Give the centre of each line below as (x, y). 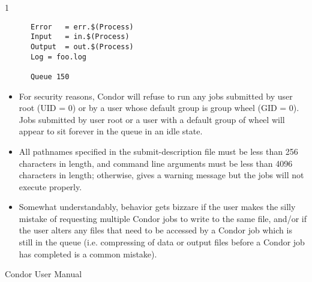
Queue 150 (50, 76)
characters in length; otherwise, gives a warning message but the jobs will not (161, 175)
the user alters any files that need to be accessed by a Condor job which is (155, 230)
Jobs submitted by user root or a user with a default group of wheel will (152, 119)
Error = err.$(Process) (82, 27)
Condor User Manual (43, 274)
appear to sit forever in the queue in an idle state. (111, 131)
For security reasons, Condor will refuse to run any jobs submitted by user (156, 96)
